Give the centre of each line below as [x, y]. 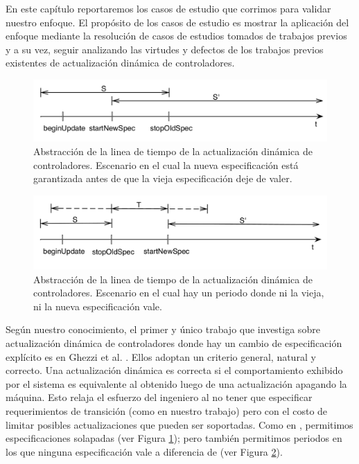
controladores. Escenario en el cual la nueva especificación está [166, 164]
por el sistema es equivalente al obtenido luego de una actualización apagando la [176, 383]
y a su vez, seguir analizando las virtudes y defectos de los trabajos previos [165, 49]
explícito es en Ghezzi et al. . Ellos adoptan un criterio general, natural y [161, 356]
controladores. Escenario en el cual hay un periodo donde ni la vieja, [179, 293]
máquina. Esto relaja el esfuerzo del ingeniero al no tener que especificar [159, 397]
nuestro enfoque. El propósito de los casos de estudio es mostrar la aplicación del [177, 22]
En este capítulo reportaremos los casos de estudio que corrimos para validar [168, 8]
